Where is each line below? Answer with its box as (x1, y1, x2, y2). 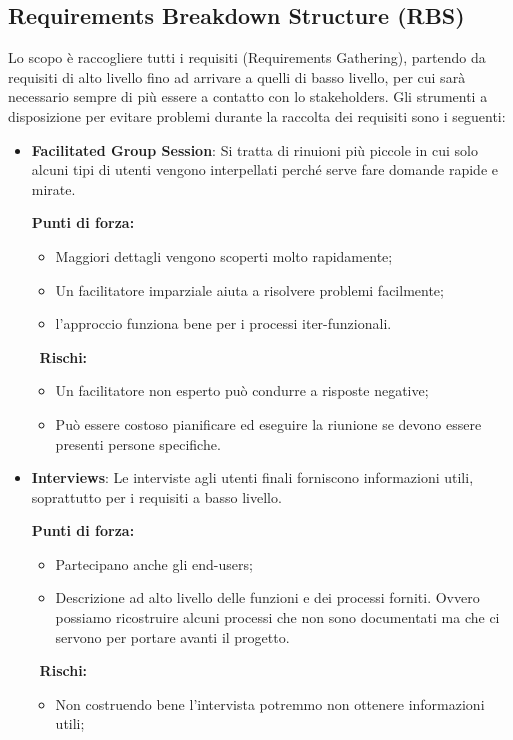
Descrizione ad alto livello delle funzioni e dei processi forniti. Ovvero (55, 587, 480, 608)
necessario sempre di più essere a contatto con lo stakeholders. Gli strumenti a (8, 86, 488, 107)
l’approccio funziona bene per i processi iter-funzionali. (55, 313, 392, 334)
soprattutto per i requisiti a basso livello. (31, 486, 282, 507)
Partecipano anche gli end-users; (55, 553, 253, 574)
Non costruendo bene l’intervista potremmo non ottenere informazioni (55, 693, 485, 714)
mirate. (31, 178, 76, 199)
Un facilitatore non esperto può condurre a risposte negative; (55, 380, 429, 401)
